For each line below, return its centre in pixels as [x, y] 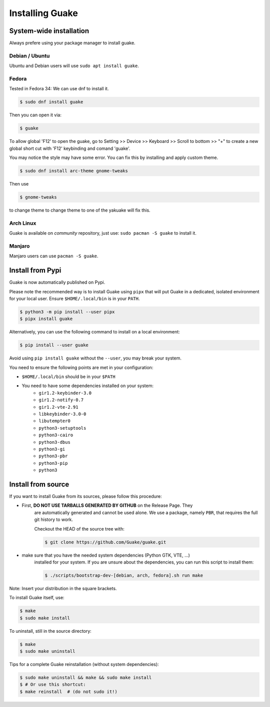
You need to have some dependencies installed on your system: [87, 386]
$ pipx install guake [46, 319]
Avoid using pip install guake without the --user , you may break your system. [95, 358]
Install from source [39, 484]
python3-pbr [53, 456]
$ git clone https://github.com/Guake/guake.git [105, 542]
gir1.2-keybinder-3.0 [65, 393]
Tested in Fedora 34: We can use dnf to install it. [59, 89]
